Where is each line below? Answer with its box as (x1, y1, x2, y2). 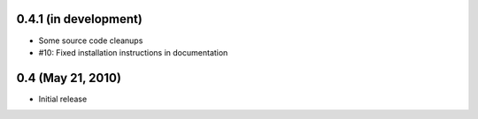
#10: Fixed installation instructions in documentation (38, 47, 228, 57)
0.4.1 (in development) (16, 11, 143, 26)
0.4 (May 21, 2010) (16, 71, 121, 86)
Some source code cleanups (38, 35, 143, 46)
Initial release (38, 93, 88, 104)
